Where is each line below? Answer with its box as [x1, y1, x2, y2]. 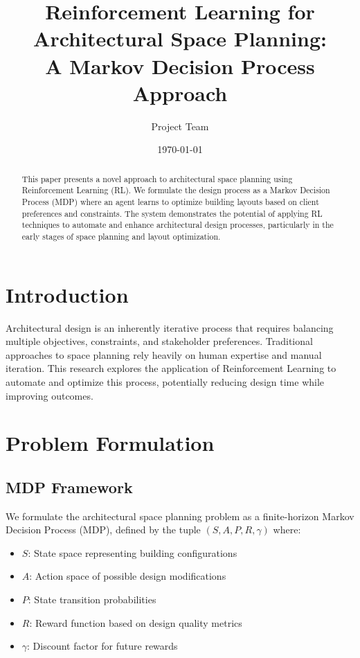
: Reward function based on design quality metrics [29, 615, 242, 630]
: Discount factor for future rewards [27, 639, 178, 653]
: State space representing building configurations [28, 545, 237, 560]
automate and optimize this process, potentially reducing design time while [6, 374, 325, 389]
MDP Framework [6, 476, 133, 497]
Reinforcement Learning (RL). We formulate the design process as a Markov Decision [21, 184, 330, 196]
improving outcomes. [6, 388, 93, 402]
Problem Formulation [6, 429, 215, 457]
